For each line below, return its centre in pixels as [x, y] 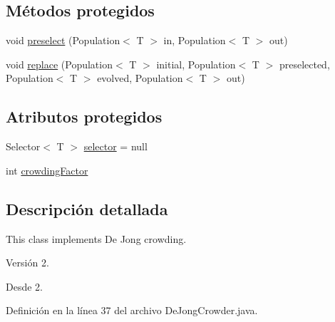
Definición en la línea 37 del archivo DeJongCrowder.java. [132, 310]
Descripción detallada [87, 208]
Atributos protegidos [84, 116]
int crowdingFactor [47, 170]
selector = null [115, 146]
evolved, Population [140, 78]
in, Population [195, 40]
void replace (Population [59, 64]
